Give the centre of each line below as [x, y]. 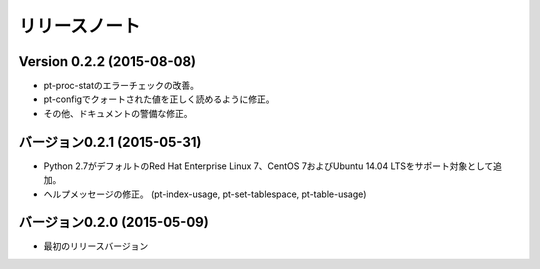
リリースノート [79, 26]
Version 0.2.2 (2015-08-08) [107, 61]
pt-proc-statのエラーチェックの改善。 [121, 86]
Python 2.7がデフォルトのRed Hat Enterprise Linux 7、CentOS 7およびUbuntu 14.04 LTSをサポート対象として [268, 166]
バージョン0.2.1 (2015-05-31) [110, 141]
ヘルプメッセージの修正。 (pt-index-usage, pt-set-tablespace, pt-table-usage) [205, 194]
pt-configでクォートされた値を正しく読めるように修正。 [159, 99]
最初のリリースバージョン [96, 246]
